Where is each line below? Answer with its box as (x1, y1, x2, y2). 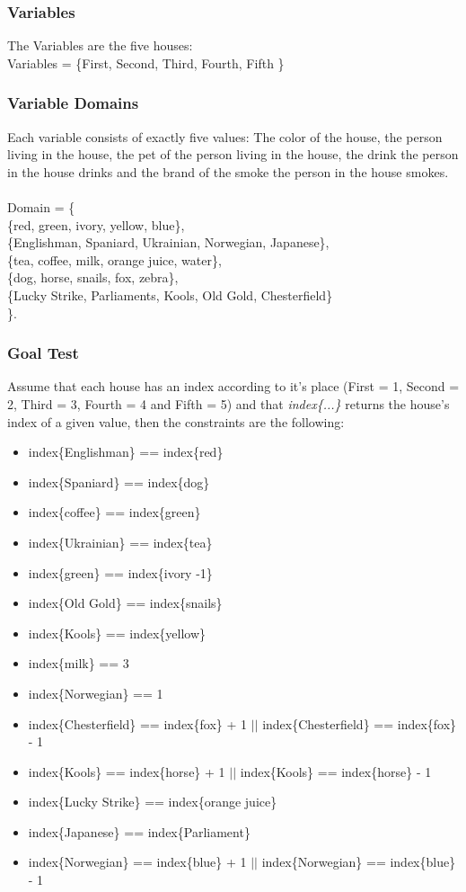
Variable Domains (7, 92, 139, 114)
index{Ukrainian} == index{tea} (28, 532, 213, 551)
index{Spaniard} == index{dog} (28, 472, 210, 491)
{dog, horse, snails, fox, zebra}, (7, 268, 179, 287)
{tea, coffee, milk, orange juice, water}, (7, 250, 222, 269)
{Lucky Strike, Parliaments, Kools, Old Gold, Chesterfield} (7, 285, 333, 304)
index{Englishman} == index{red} (28, 442, 224, 461)
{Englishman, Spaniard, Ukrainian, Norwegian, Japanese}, (7, 233, 330, 252)
